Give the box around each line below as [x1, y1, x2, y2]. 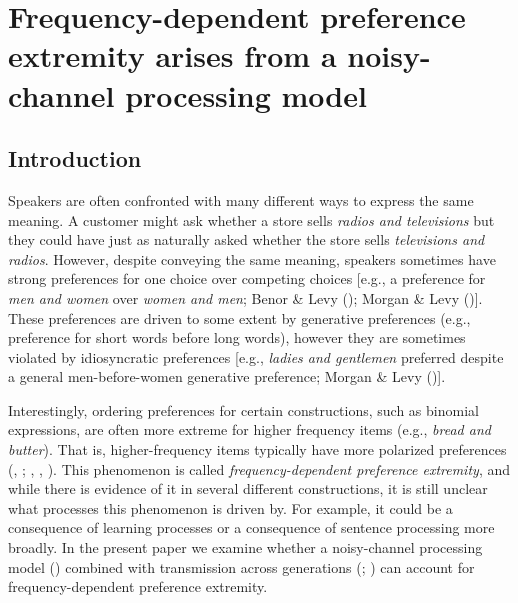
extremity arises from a [8, 35, 337, 76]
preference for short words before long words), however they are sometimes [8, 327, 466, 348]
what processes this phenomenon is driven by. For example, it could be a [8, 497, 453, 518]
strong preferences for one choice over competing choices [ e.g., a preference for [8, 268, 486, 289]
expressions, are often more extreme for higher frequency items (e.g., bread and [8, 419, 491, 440]
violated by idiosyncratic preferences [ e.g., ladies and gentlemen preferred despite [8, 346, 504, 367]
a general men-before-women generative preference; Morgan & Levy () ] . [8, 366, 446, 387]
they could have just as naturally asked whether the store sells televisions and [8, 229, 485, 250]
